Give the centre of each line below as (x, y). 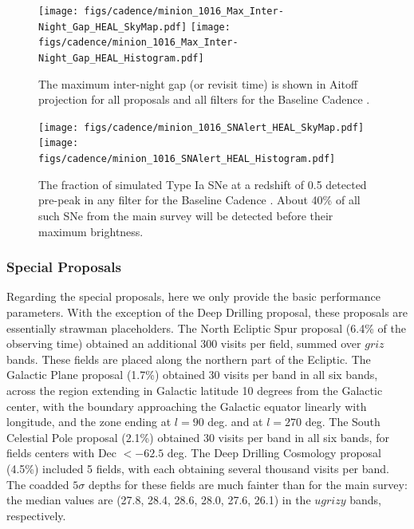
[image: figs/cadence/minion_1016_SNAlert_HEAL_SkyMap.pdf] (201, 127)
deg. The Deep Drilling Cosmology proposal (274, 453)
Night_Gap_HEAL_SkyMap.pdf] (113, 27)
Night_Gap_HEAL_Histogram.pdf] (121, 58)
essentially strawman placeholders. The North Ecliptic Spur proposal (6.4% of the (206, 328)
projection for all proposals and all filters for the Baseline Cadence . (204, 99)
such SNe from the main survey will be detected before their (186, 215)
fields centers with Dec (62, 453)
